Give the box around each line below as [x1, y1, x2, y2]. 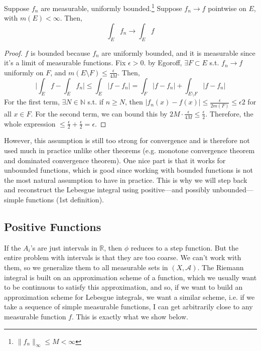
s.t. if [87, 96, 103, 107]
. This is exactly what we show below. [71, 311, 188, 321]
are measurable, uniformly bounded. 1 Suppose [41, 2, 182, 13]
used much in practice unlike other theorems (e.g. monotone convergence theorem [4, 145, 255, 156]
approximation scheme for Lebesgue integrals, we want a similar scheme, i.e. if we [4, 291, 255, 302]
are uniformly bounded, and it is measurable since [101, 47, 255, 58]
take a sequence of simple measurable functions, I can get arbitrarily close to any [4, 301, 253, 312]
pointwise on [208, 3, 246, 13]
